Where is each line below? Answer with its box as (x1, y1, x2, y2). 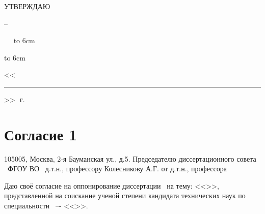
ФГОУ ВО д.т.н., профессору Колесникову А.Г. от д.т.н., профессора (7, 163, 227, 174)
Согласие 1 (4, 124, 77, 144)
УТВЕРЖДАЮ (4, 1, 50, 11)
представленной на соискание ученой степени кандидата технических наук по (4, 190, 246, 201)
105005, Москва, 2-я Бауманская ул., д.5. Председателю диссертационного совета (4, 153, 256, 164)
